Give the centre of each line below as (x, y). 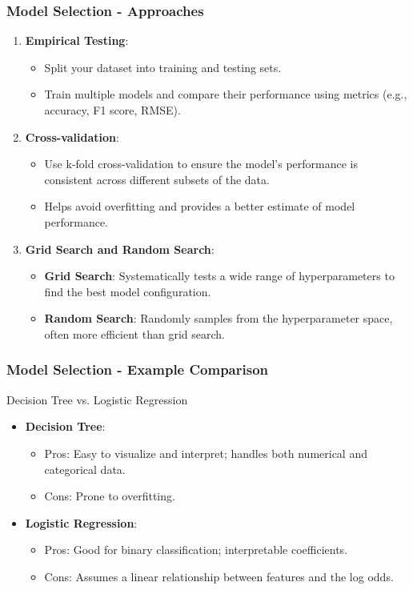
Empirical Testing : (77, 40)
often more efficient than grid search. (134, 333)
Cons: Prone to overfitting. (110, 496)
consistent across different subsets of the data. (157, 179)
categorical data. (85, 469)
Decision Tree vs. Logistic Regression (97, 399)
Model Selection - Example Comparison (138, 369)
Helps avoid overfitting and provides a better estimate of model (200, 206)
